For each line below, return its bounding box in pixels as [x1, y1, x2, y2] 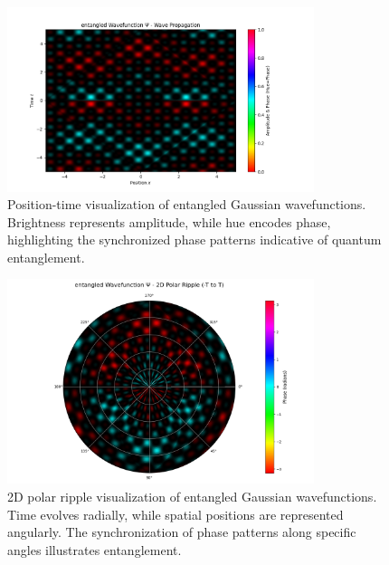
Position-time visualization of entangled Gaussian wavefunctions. [7, 195, 366, 214]
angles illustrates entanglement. [7, 540, 182, 559]
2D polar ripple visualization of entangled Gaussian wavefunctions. [7, 486, 377, 505]
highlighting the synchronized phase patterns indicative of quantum [7, 230, 382, 249]
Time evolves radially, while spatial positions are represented [7, 504, 344, 523]
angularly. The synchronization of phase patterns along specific [7, 522, 356, 541]
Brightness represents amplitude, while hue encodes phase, [7, 212, 331, 231]
